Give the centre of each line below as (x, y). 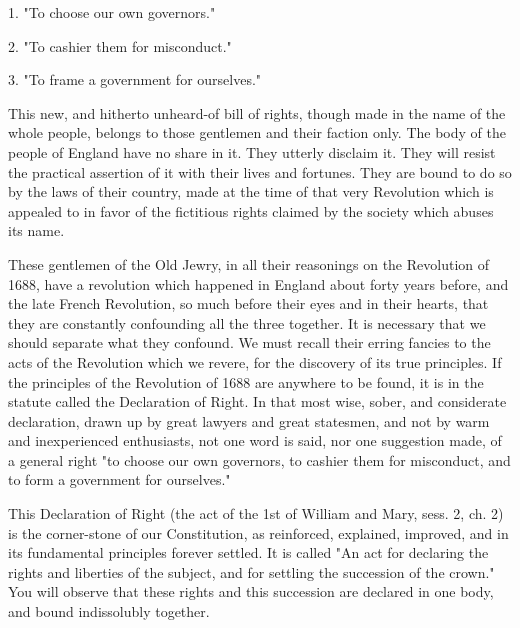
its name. (36, 230)
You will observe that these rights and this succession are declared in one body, (251, 591)
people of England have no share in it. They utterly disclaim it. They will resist (252, 151)
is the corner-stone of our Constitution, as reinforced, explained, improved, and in (258, 532)
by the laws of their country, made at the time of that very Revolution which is (251, 191)
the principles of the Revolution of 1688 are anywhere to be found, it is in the (246, 381)
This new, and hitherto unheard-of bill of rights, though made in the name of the (257, 112)
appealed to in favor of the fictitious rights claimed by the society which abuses (251, 210)
